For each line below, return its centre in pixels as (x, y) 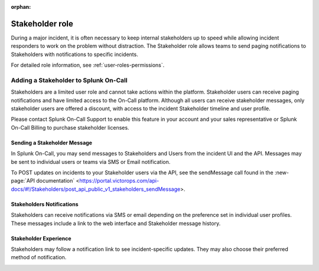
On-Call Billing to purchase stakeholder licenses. (70, 127)
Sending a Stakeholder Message (52, 143)
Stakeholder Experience (41, 238)
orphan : (21, 7)
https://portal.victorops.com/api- (119, 181)
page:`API (23, 181)
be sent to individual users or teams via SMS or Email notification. (91, 161)
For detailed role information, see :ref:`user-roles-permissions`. (88, 65)
